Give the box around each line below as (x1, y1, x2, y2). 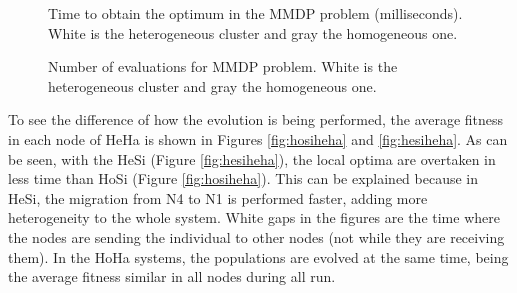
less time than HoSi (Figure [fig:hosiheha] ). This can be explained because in (8, 168, 479, 189)
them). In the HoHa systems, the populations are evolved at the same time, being (8, 246, 509, 267)
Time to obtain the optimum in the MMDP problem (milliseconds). (48, 3, 463, 23)
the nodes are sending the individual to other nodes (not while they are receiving (8, 226, 505, 247)
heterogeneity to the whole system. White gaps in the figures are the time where (8, 207, 500, 228)
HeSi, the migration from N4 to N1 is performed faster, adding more (8, 187, 428, 208)
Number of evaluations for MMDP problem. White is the (48, 56, 398, 77)
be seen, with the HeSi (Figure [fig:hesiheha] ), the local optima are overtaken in (8, 148, 496, 169)
